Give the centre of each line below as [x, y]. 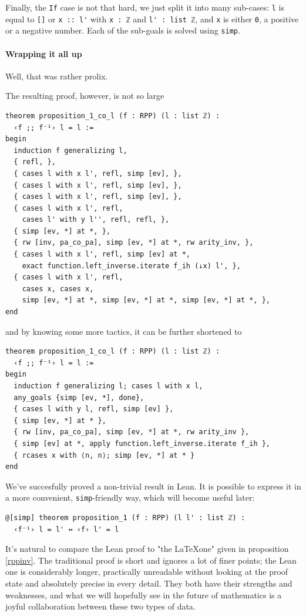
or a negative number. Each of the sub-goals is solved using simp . [123, 30]
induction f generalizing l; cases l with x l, [108, 386]
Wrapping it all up [44, 53]
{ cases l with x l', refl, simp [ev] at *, [102, 254]
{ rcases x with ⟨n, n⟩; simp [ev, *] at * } [104, 455]
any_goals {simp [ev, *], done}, [79, 397]
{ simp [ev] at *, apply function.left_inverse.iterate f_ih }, [142, 443]
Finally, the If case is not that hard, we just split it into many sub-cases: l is [145, 7]
